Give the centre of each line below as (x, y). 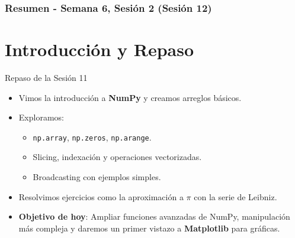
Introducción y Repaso (100, 49)
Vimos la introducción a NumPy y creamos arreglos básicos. (130, 97)
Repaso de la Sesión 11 (46, 77)
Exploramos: (41, 117)
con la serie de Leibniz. (235, 196)
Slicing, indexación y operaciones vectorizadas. (117, 157)
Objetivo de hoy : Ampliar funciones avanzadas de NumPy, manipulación (154, 216)
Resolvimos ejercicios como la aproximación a (101, 196)
